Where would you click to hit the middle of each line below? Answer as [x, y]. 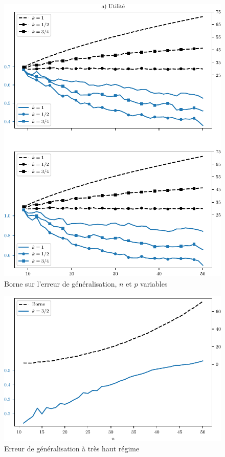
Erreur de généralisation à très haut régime [72, 448]
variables [154, 283]
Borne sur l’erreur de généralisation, [61, 283]
